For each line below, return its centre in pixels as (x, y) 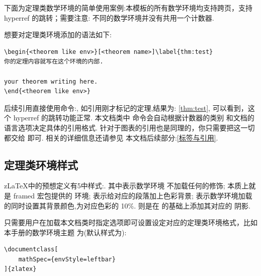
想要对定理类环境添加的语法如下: (58, 34)
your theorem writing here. (51, 81)
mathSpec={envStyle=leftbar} (67, 259)
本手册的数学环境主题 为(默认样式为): (65, 232)
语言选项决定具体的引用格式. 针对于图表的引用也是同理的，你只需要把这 (122, 127)
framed (24, 195)
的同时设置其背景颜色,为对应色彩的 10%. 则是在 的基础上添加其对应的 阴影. (127, 205)
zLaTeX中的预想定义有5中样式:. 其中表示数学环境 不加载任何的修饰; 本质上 (126, 186)
